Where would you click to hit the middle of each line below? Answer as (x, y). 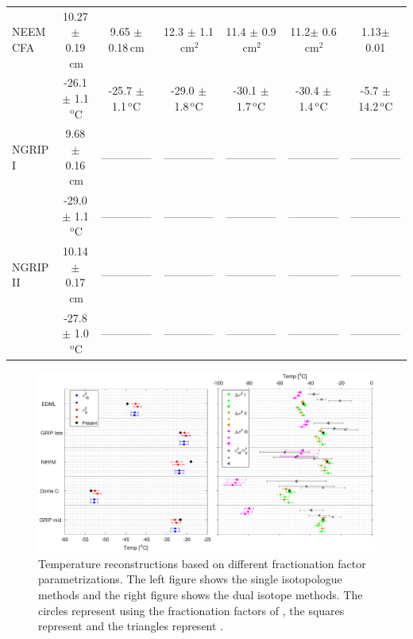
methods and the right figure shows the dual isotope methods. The (201, 595)
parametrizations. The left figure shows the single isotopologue (190, 579)
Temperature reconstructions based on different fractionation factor (202, 563)
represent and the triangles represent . (131, 626)
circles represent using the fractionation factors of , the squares (191, 610)
